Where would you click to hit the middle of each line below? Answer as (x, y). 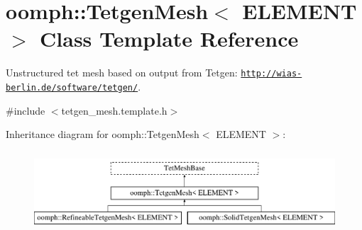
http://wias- (271, 74)
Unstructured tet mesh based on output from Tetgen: (122, 73)
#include (26, 110)
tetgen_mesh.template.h (114, 110)
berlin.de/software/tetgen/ (72, 87)
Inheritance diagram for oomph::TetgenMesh (103, 134)
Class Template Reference (169, 39)
